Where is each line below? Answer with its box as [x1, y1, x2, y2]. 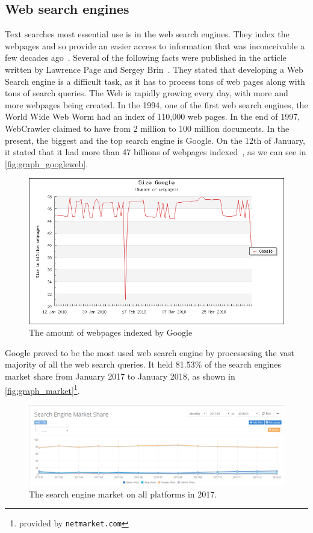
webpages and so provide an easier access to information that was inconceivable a [5, 39, 305, 52]
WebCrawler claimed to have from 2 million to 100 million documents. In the [5, 122, 290, 134]
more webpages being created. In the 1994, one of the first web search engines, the [5, 98, 308, 111]
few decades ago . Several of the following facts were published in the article [5, 51, 287, 64]
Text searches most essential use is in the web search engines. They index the [5, 28, 290, 40]
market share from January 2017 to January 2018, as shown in [5, 369, 235, 382]
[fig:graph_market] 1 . [5, 382, 80, 396]
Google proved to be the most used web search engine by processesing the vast [5, 346, 294, 359]
